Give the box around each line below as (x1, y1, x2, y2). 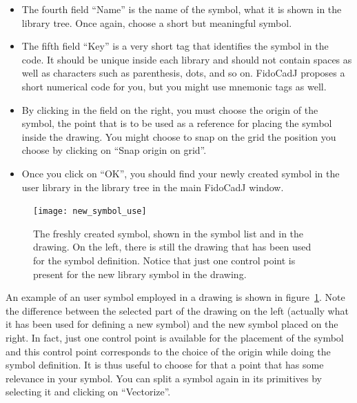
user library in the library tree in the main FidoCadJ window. (21, 179, 284, 194)
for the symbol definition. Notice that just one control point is (33, 253, 296, 267)
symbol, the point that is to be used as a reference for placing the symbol (21, 116, 332, 130)
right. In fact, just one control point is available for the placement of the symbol (6, 330, 344, 344)
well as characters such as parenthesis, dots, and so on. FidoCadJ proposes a (21, 66, 345, 80)
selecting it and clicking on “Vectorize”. (6, 384, 171, 399)
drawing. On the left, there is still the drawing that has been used (33, 239, 312, 254)
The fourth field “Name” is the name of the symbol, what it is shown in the (21, 2, 342, 16)
